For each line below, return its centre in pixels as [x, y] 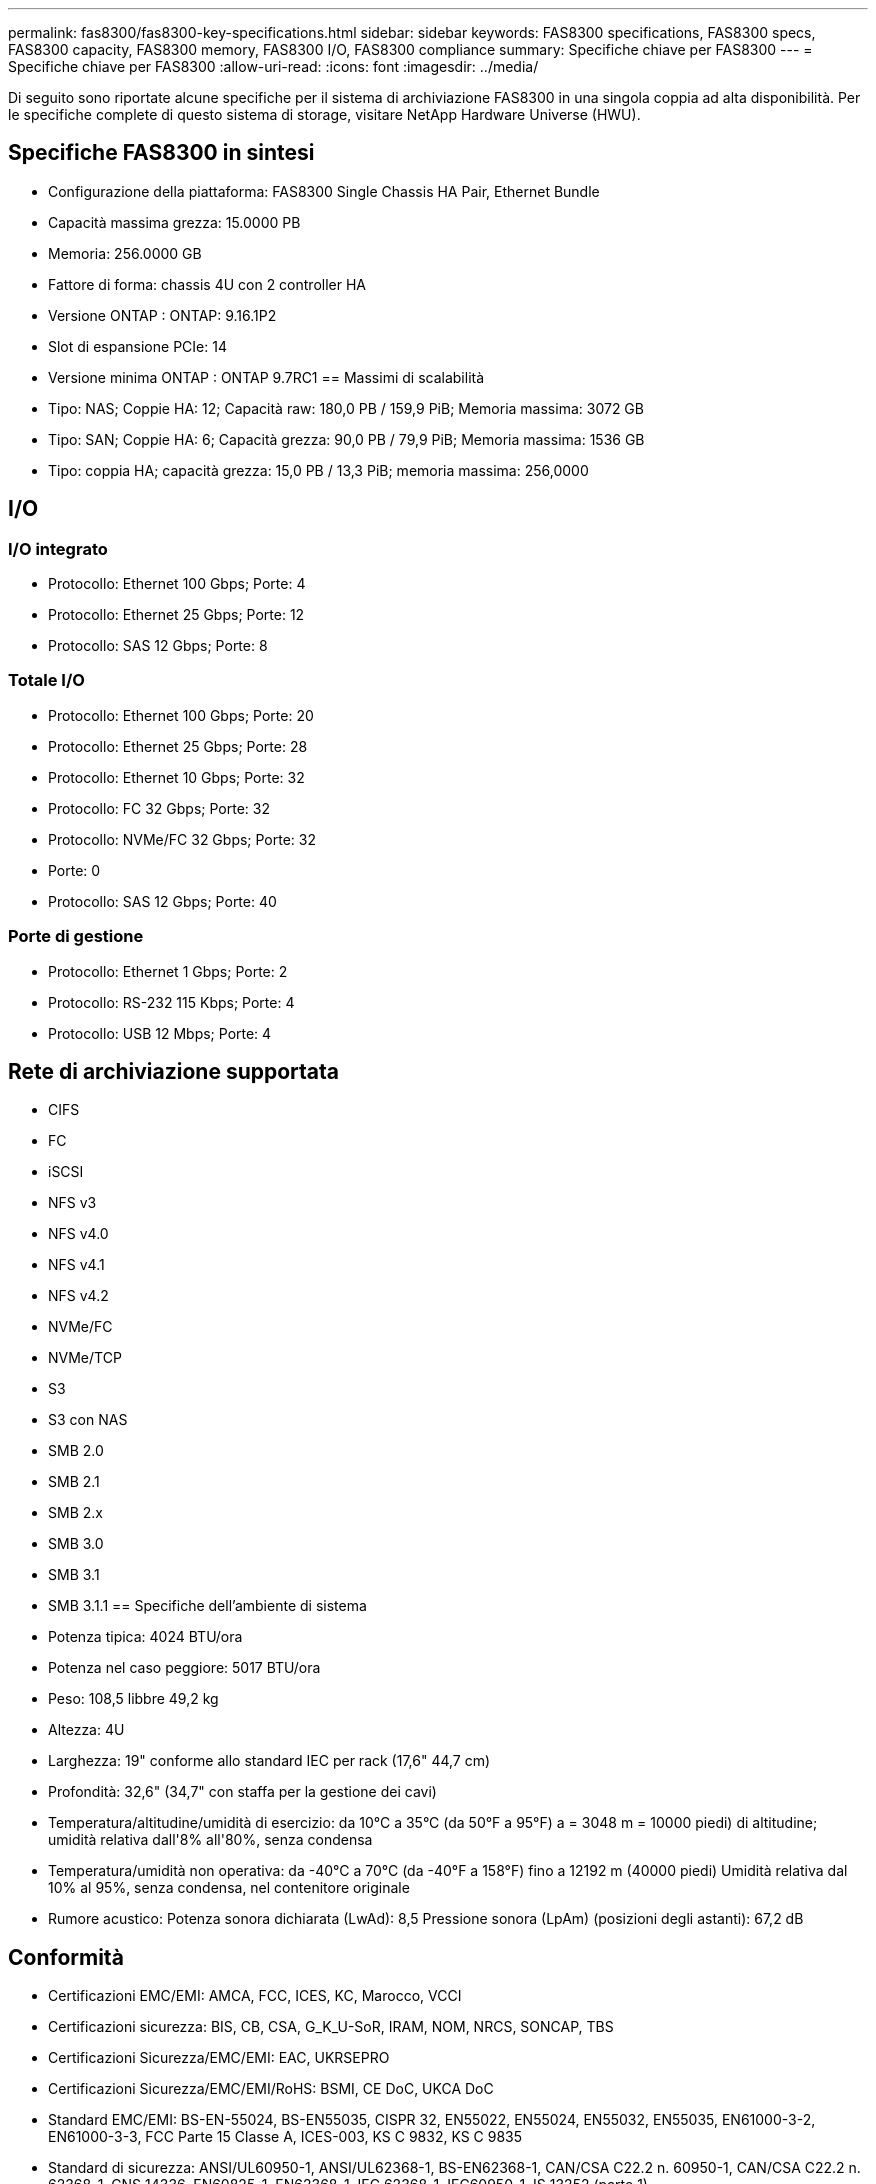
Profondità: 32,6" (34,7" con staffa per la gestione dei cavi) [242, 1792]
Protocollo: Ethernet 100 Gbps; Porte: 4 [177, 584]
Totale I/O [46, 680]
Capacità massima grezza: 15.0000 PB [174, 222]
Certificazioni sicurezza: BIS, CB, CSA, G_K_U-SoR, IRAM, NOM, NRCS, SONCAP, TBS [331, 2027]
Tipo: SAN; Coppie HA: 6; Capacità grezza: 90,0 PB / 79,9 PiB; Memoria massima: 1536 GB [346, 439]
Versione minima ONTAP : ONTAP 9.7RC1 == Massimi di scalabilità [266, 377]
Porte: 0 [74, 870]
